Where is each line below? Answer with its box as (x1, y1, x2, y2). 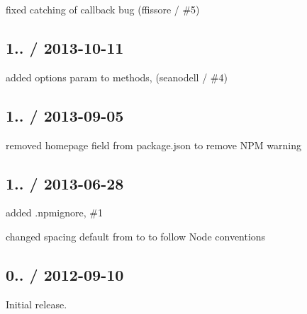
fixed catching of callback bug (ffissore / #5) (6, 2, 200, 16)
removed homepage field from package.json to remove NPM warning (6, 137, 301, 152)
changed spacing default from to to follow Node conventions (6, 228, 266, 243)
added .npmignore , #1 (6, 205, 103, 220)
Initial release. (6, 296, 67, 311)
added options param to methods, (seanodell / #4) (6, 69, 228, 84)
